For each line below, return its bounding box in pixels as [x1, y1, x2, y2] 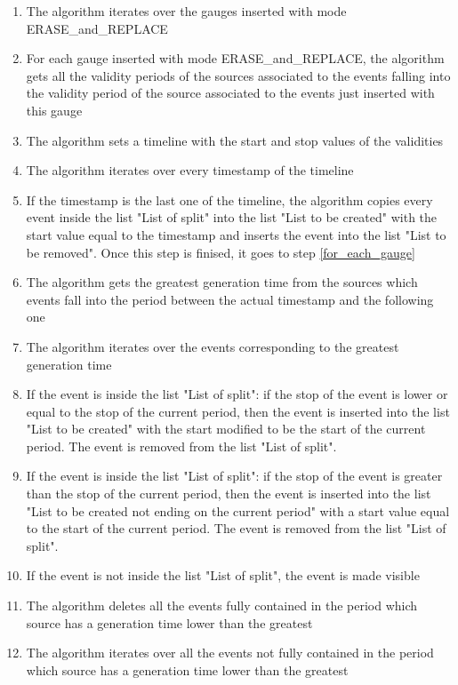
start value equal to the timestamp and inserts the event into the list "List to [26, 225, 446, 243]
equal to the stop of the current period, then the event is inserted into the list [26, 402, 450, 420]
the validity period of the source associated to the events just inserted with [26, 84, 435, 102]
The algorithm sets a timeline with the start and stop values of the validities [26, 131, 444, 149]
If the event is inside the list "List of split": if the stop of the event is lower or [26, 385, 448, 403]
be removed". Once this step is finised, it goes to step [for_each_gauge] [26, 243, 415, 261]
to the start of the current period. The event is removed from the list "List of [26, 519, 446, 538]
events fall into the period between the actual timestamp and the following [26, 290, 434, 308]
